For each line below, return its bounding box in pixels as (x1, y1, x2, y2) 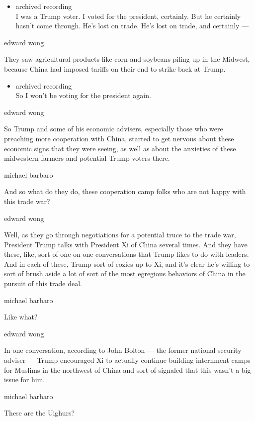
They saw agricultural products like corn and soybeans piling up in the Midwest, (4, 54, 250, 64)
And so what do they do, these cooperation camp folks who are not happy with (4, 186, 246, 197)
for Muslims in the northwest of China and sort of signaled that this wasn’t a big (4, 364, 251, 375)
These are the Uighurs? (4, 408, 75, 418)
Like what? (4, 312, 38, 322)
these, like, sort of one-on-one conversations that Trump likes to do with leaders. (4, 249, 249, 259)
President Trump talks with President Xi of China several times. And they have (4, 239, 248, 249)
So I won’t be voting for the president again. (15, 90, 151, 101)
